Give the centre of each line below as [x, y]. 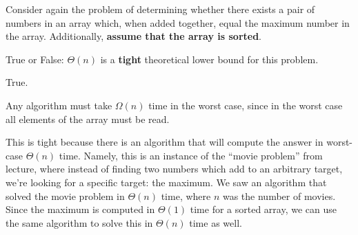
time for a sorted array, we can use [263, 209]
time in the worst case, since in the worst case [246, 105]
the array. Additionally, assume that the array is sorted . [134, 36]
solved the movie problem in [65, 195]
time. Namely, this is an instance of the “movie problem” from [191, 155]
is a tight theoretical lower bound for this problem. [209, 59]
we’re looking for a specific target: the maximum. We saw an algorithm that [166, 182]
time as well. [216, 222]
